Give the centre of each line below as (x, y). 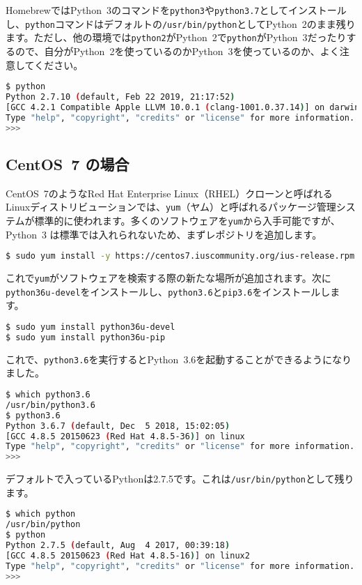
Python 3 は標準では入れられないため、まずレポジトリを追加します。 (164, 234)
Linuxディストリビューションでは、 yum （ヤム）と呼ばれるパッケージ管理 (171, 207)
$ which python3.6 (48, 395)
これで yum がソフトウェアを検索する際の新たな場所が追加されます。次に (168, 278)
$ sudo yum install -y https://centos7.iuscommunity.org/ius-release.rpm (180, 256)
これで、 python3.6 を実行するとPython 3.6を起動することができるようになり (179, 359)
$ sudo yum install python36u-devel (90, 327)
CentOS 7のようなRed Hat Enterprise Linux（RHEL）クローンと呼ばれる (169, 193)
